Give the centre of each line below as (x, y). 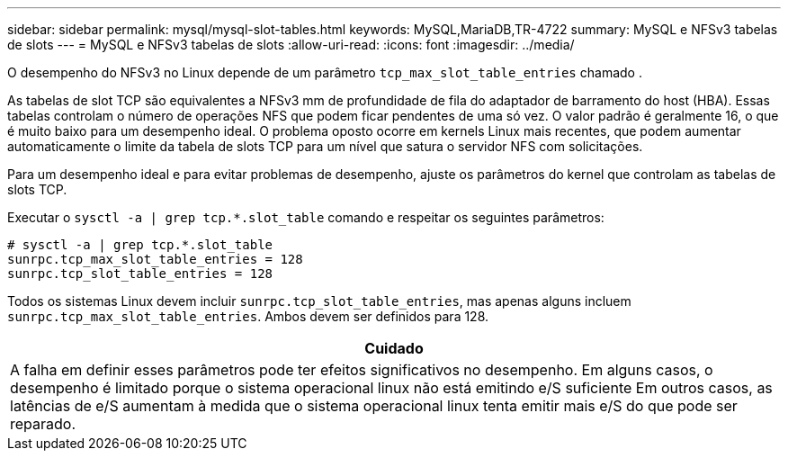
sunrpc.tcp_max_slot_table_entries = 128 (155, 259)
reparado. (43, 424)
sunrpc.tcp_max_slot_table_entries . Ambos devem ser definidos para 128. (248, 316)
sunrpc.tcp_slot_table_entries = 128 (140, 274)
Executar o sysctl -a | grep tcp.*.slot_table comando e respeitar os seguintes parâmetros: (306, 217)
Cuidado (394, 348)
